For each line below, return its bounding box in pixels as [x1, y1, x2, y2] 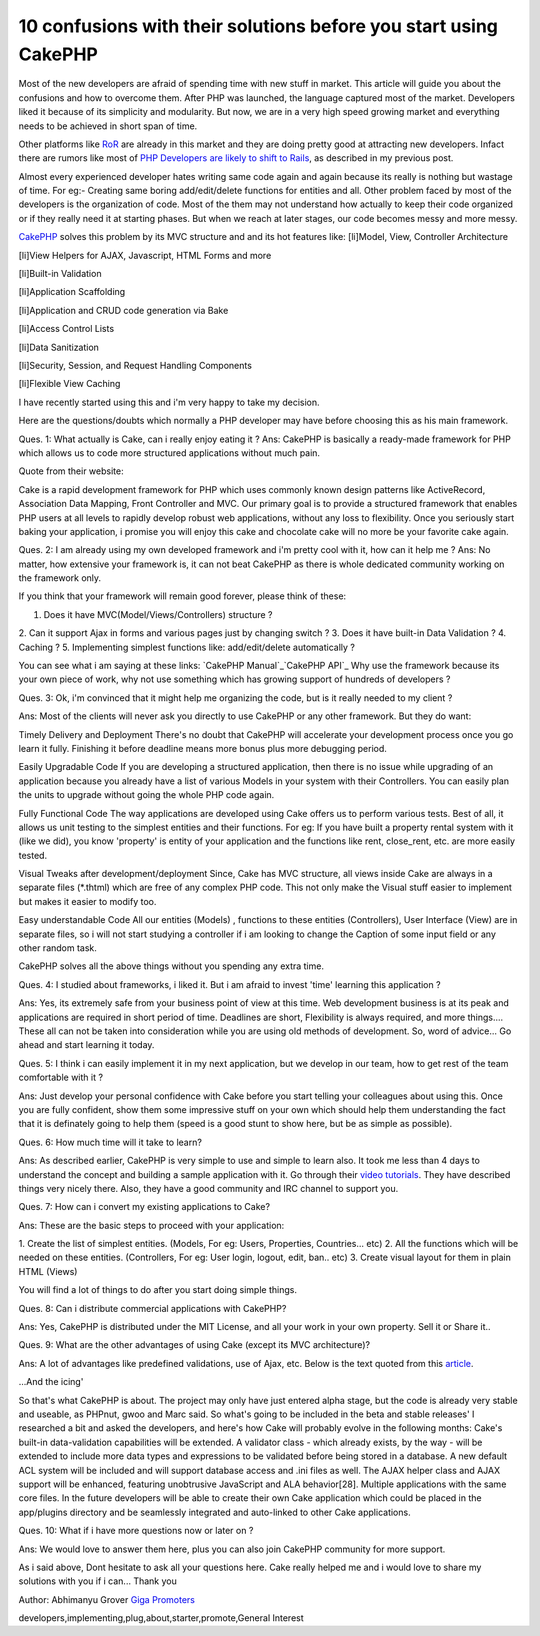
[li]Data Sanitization [18, 341, 100, 353]
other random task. [18, 942, 97, 954]
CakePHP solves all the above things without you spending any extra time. [18, 960, 325, 972]
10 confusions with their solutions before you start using [18, 15, 499, 37]
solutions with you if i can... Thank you [18, 1575, 177, 1587]
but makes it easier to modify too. [18, 895, 157, 907]
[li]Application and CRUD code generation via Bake [18, 304, 229, 316]
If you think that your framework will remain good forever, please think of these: [18, 590, 347, 602]
